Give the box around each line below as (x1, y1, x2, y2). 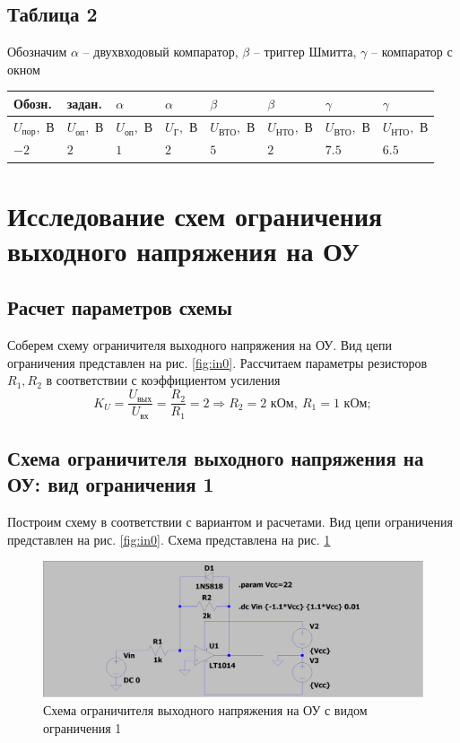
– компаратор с (371, 42, 453, 61)
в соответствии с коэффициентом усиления (46, 371, 281, 389)
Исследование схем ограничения (7, 197, 383, 233)
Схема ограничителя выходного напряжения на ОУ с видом (43, 700, 368, 719)
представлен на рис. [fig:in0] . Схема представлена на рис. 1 (7, 529, 331, 548)
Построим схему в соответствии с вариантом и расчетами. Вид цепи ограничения (7, 512, 453, 531)
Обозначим (7, 42, 67, 61)
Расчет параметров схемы (7, 293, 232, 321)
